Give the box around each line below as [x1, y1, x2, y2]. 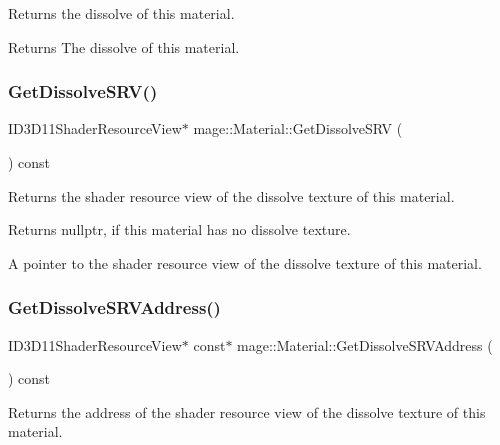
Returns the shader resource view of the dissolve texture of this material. [8, 185, 455, 206]
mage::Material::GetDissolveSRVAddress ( [237, 334, 493, 355]
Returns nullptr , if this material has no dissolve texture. [8, 219, 351, 240]
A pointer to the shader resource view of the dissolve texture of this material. [8, 252, 482, 273]
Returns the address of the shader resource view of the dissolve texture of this [8, 401, 486, 422]
